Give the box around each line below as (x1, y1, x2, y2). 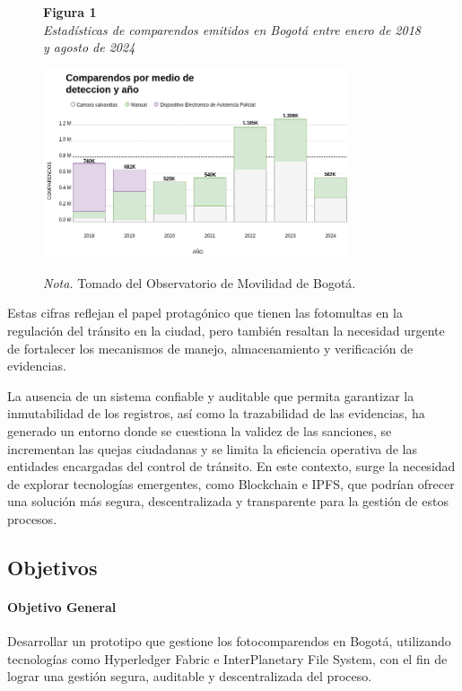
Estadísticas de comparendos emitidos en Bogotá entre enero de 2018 (43, 20, 421, 39)
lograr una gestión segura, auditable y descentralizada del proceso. (7, 667, 372, 686)
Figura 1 (43, 3, 97, 21)
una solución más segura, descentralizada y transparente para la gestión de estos (7, 492, 449, 511)
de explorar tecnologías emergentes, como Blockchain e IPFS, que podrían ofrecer (7, 474, 455, 493)
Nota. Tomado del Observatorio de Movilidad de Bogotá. (43, 273, 356, 292)
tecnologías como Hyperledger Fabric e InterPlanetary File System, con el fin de (7, 649, 448, 668)
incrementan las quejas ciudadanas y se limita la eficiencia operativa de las (7, 439, 417, 458)
